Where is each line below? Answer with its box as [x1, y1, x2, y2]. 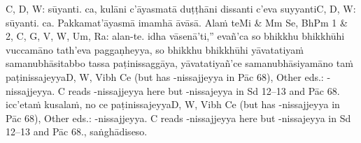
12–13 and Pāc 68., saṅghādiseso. [6, 124, 148, 139]
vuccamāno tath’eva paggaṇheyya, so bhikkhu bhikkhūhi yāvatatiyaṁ [6, 42, 304, 57]
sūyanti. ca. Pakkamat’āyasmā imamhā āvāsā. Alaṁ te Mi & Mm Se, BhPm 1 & [6, 15, 348, 29]
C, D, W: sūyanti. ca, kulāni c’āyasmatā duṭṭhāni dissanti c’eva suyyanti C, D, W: [6, 1, 356, 15]
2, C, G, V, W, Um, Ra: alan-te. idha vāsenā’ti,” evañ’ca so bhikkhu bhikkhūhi [6, 29, 345, 43]
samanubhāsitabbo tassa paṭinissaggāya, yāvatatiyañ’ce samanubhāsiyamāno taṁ [6, 56, 353, 70]
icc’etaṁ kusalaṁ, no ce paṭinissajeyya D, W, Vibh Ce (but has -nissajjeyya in [6, 97, 340, 112]
